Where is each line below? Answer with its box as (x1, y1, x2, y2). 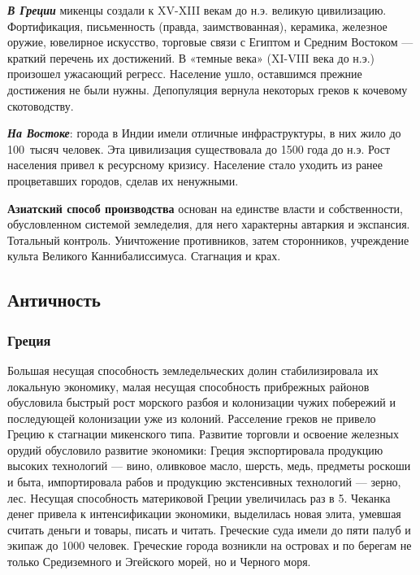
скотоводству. (7, 97, 74, 114)
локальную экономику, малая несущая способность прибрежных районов (7, 377, 370, 394)
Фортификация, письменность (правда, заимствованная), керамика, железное (7, 17, 388, 34)
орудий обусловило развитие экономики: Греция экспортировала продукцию (7, 441, 383, 458)
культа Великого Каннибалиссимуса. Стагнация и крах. (7, 247, 281, 264)
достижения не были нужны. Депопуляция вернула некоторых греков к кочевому (7, 81, 408, 98)
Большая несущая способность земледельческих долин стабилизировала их (7, 361, 379, 378)
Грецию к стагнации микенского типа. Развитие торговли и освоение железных (7, 425, 400, 442)
